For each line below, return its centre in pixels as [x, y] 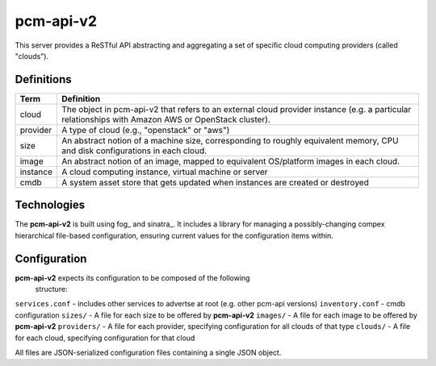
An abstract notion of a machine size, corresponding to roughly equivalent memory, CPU [230, 140]
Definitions [43, 79]
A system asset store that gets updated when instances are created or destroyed [215, 182]
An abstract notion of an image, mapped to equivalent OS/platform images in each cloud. [231, 161]
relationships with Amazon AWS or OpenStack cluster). [166, 119]
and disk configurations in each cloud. [134, 151]
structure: [51, 289]
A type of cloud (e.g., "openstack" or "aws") [146, 130]
